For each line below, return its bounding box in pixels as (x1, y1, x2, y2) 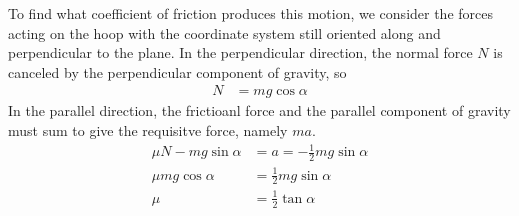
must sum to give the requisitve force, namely (8, 120, 288, 140)
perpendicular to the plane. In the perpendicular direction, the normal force (8, 42, 473, 63)
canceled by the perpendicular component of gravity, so (8, 61, 347, 82)
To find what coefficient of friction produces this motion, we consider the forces (8, 3, 494, 23)
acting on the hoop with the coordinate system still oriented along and (8, 22, 441, 43)
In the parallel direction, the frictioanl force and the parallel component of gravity (8, 100, 511, 121)
